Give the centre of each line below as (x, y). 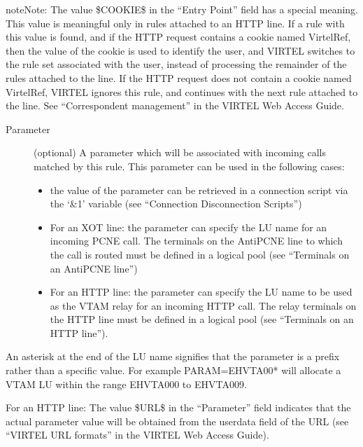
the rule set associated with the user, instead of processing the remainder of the (176, 64)
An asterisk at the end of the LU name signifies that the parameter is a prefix (173, 356)
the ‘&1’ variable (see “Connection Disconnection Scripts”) (176, 204)
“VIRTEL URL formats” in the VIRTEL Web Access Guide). (137, 435)
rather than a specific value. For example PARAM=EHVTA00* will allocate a (173, 370)
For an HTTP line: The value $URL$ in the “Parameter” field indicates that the (178, 407)
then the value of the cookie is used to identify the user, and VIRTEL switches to (180, 50)
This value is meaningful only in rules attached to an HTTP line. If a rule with (175, 23)
